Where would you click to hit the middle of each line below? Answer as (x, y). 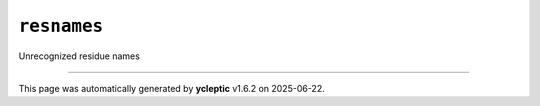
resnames (61, 26)
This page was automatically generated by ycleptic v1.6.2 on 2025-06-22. (171, 88)
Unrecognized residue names (79, 56)
